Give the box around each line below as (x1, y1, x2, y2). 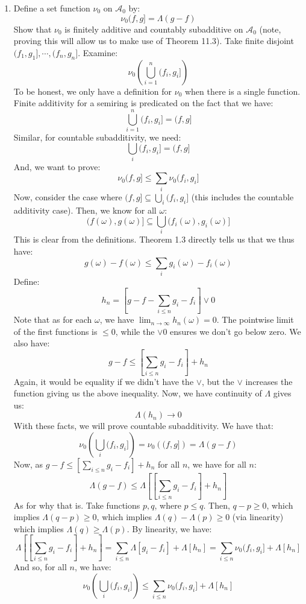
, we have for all (187, 458, 246, 471)
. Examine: (78, 46, 118, 59)
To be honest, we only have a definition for (13, 84, 172, 97)
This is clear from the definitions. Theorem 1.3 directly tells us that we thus (13, 233, 295, 246)
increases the (245, 375, 293, 387)
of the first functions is (13, 325, 98, 337)
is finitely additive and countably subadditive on (64, 22, 243, 35)
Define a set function (13, 2, 90, 14)
